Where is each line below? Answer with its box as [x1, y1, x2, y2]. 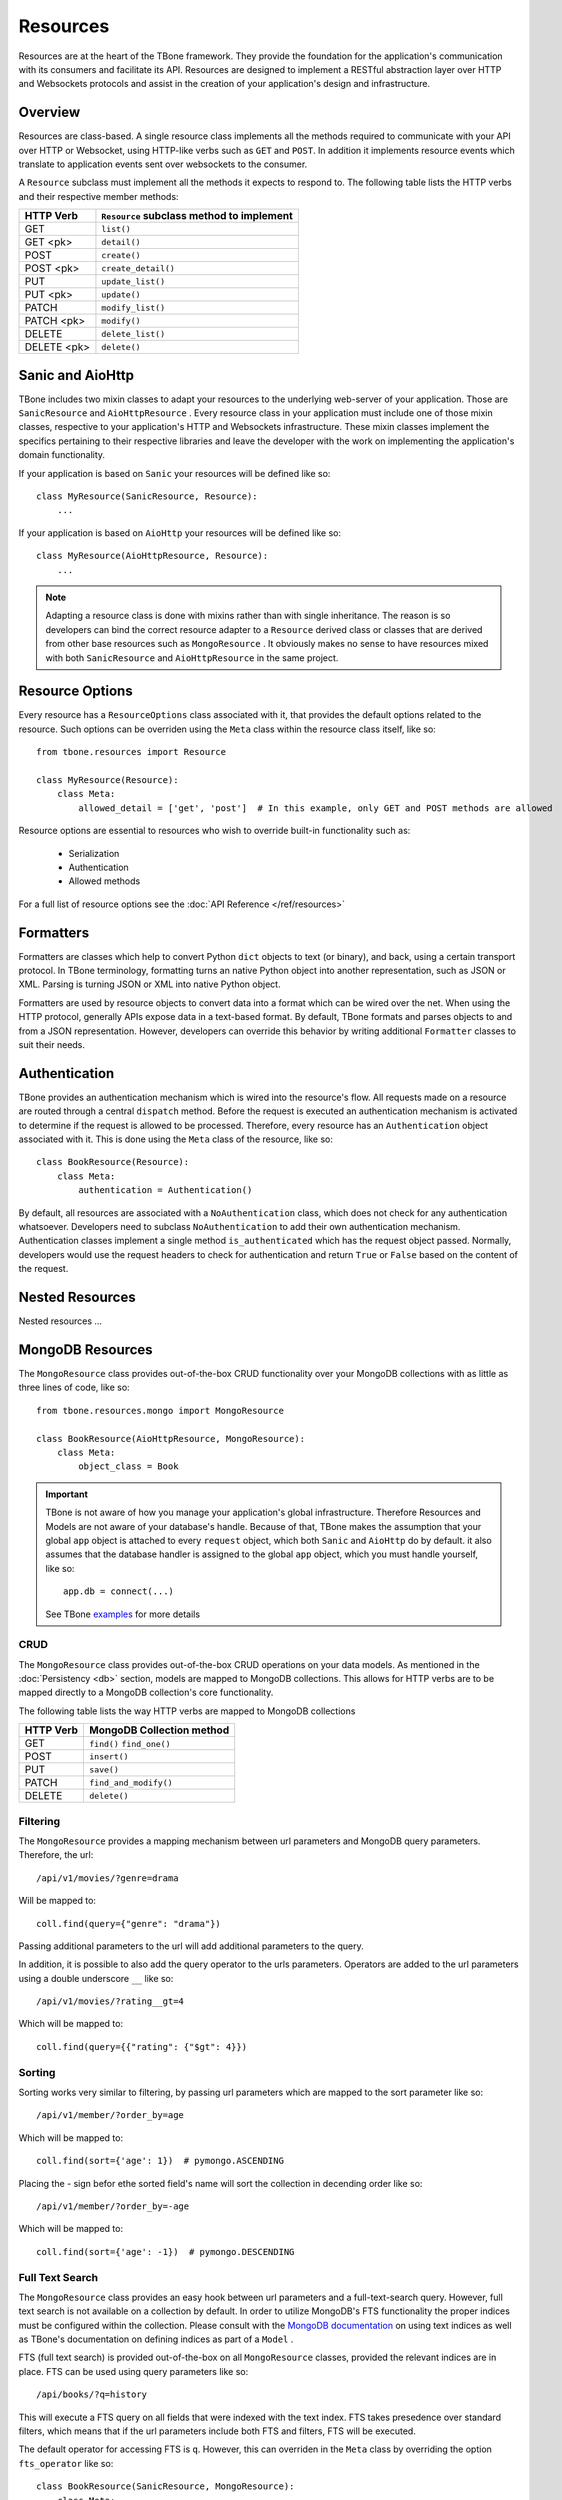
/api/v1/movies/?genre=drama [36, 1872, 179, 1884]
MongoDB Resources [18, 1341, 154, 1358]
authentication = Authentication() [78, 1185, 253, 1196]
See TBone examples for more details [45, 1608, 200, 1620]
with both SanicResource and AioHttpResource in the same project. [45, 651, 339, 664]
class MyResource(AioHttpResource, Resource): [36, 550, 269, 562]
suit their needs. [18, 1039, 85, 1051]
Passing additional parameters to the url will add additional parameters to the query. [18, 1940, 364, 1952]
